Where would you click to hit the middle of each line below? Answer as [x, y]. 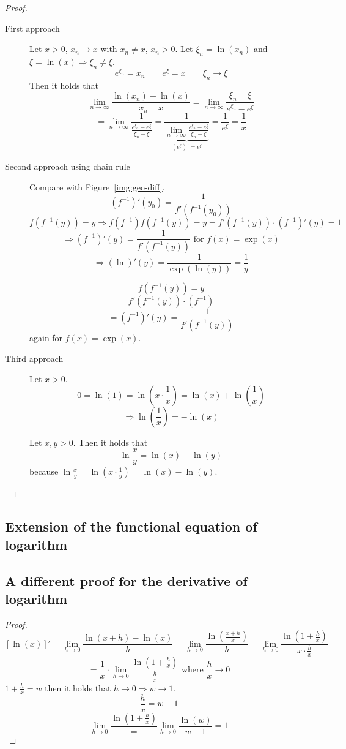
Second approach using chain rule [68, 166]
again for [46, 337]
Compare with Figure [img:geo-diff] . [97, 186]
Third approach [34, 358]
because [44, 471]
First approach [32, 28]
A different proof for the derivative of [126, 580]
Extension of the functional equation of [131, 526]
